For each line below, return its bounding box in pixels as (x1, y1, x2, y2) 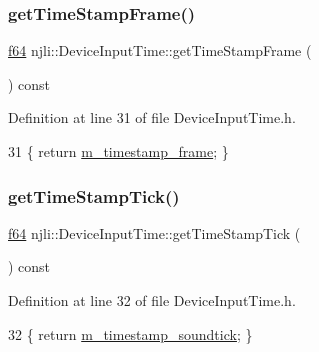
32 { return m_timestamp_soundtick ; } (8, 323, 253, 344)
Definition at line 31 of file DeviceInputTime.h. (8, 107, 296, 128)
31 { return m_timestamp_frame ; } (8, 141, 229, 161)
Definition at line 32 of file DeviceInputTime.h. (8, 290, 296, 310)
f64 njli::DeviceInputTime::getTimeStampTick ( (8, 222, 301, 243)
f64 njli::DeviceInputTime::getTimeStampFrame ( (8, 40, 312, 61)
